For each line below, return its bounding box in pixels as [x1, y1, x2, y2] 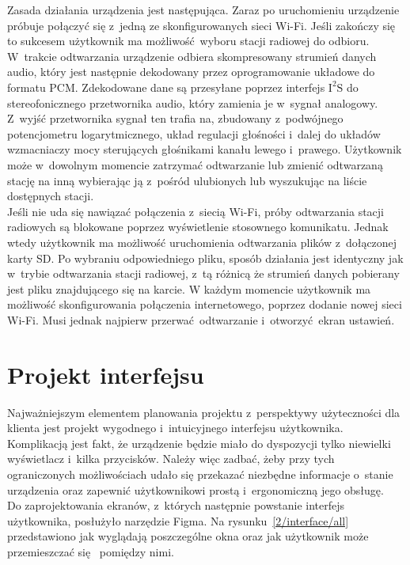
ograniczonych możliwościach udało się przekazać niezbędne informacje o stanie [7, 465, 393, 482]
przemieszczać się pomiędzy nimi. [7, 543, 174, 559]
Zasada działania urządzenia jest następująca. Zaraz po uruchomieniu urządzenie [7, 2, 400, 17]
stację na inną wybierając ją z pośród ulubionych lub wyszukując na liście [7, 172, 367, 188]
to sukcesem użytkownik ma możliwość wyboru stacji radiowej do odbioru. [7, 32, 370, 49]
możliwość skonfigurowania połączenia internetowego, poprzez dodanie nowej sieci [7, 296, 402, 313]
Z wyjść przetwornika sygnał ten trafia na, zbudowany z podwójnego [7, 110, 344, 127]
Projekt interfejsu [7, 358, 204, 390]
